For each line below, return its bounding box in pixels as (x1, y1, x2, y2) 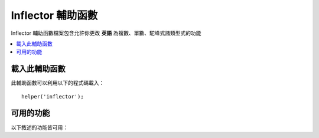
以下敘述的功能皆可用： (11, 124, 68, 131)
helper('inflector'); (21, 93, 84, 100)
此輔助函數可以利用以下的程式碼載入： (11, 80, 105, 87)
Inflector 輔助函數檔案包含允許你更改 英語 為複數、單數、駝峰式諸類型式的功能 (11, 29, 201, 37)
